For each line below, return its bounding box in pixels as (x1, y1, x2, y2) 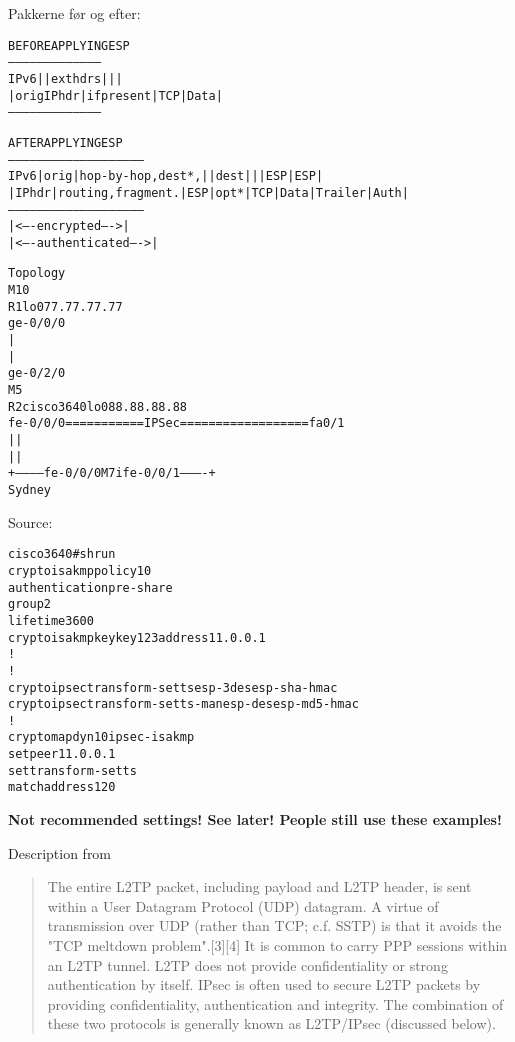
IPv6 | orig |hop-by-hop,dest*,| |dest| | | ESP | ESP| (8, 169, 324, 184)
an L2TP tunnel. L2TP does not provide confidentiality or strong (47, 954, 448, 975)
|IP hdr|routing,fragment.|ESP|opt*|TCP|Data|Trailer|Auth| (8, 185, 409, 200)
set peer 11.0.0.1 (8, 747, 116, 762)
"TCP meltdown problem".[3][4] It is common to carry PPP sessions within (47, 935, 508, 956)
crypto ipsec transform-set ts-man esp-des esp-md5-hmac (8, 697, 359, 712)
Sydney (8, 483, 51, 497)
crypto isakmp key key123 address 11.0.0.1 (8, 630, 266, 645)
